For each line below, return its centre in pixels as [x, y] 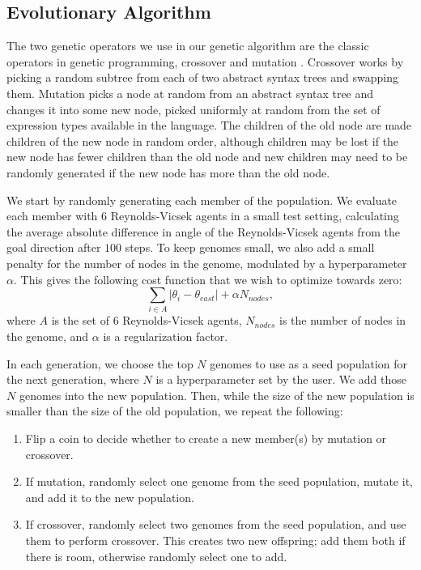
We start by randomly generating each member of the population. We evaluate [202, 200]
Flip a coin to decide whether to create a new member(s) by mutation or [206, 438]
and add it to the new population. [110, 497]
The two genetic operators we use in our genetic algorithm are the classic [188, 46]
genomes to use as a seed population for [309, 363]
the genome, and [48, 336]
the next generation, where [73, 379]
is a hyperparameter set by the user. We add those [281, 379]
